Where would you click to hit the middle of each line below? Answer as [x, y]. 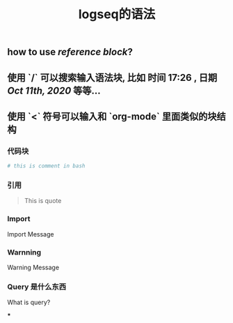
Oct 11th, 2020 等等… [54, 90]
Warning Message [33, 268]
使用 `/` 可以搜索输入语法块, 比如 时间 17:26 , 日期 [112, 77]
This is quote [43, 201]
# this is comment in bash [46, 166]
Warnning [24, 252]
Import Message [31, 234]
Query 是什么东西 [37, 287]
